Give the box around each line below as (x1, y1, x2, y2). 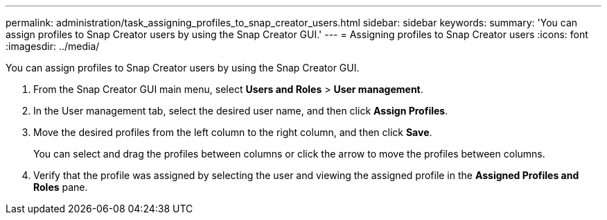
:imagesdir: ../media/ (6, 40, 100, 52)
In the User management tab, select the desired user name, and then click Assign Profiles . (33, 105, 448, 117)
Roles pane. (33, 181, 88, 193)
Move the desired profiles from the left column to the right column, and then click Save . (33, 126, 432, 138)
